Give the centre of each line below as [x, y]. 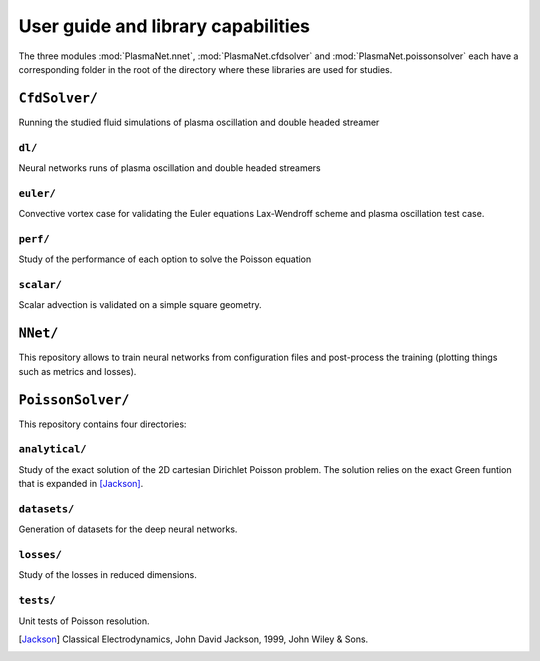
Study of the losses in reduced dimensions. [107, 575]
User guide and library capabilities [164, 26]
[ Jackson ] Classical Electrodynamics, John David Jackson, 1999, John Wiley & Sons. [193, 639]
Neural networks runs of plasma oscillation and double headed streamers [169, 167]
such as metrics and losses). [77, 371]
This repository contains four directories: [102, 424]
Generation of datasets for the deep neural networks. [128, 529]
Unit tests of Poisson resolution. [84, 621]
